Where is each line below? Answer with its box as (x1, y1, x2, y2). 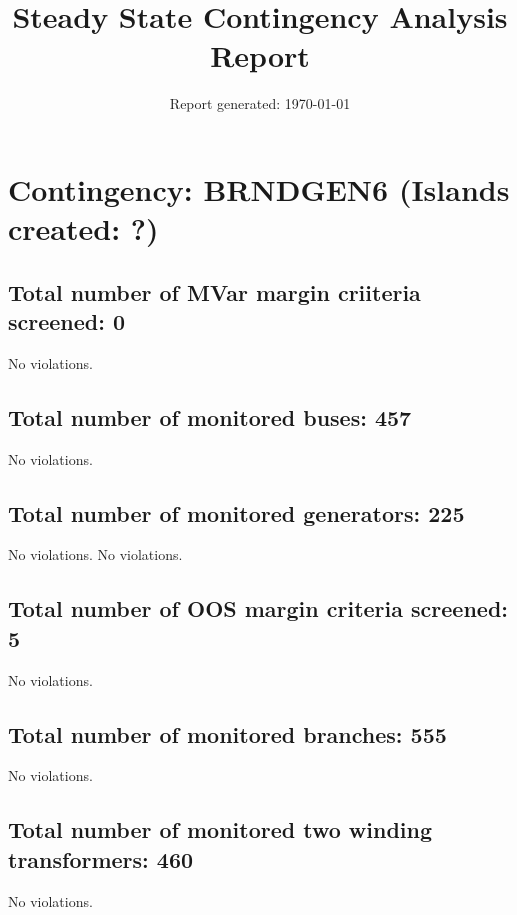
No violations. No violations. (8, 544, 183, 565)
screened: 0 (8, 306, 126, 337)
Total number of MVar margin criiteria (8, 276, 421, 307)
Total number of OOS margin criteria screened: (8, 593, 509, 624)
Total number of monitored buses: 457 (8, 401, 412, 432)
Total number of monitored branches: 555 (8, 718, 447, 749)
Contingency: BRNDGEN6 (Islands (8, 168, 510, 209)
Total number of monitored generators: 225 (8, 497, 465, 528)
